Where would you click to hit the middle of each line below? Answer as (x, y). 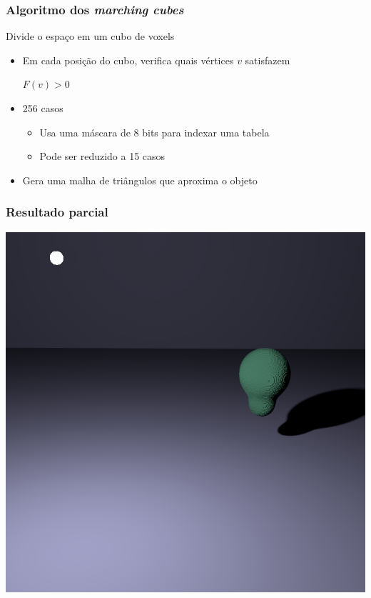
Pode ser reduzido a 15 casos (102, 156)
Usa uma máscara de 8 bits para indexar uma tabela (154, 132)
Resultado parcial (57, 212)
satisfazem (268, 60)
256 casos (43, 108)
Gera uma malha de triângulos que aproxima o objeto (140, 180)
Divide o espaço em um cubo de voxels (90, 36)
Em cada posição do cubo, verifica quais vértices (128, 60)
